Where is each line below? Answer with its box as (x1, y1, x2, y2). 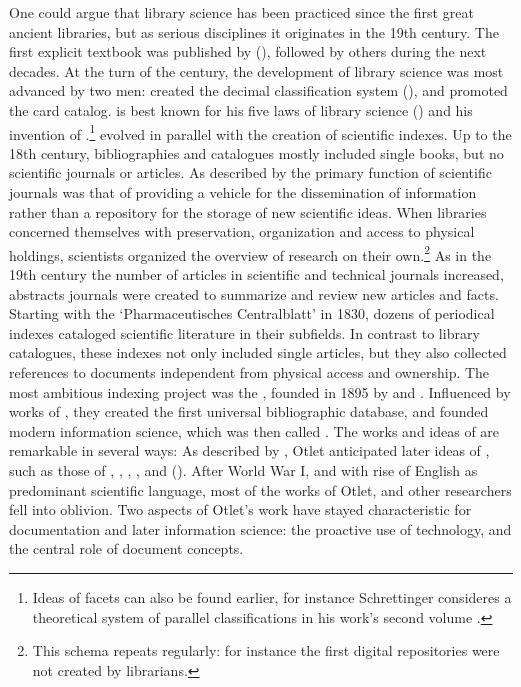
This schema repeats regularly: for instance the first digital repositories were (32, 640, 500, 661)
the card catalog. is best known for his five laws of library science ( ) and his (9, 99, 473, 120)
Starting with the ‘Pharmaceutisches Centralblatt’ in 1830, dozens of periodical (9, 303, 495, 324)
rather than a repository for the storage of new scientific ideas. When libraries (9, 201, 487, 222)
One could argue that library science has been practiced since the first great (9, 2, 474, 22)
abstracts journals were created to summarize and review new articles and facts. (9, 283, 499, 304)
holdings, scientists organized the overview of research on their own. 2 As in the (9, 241, 492, 265)
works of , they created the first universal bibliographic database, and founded (9, 401, 489, 422)
